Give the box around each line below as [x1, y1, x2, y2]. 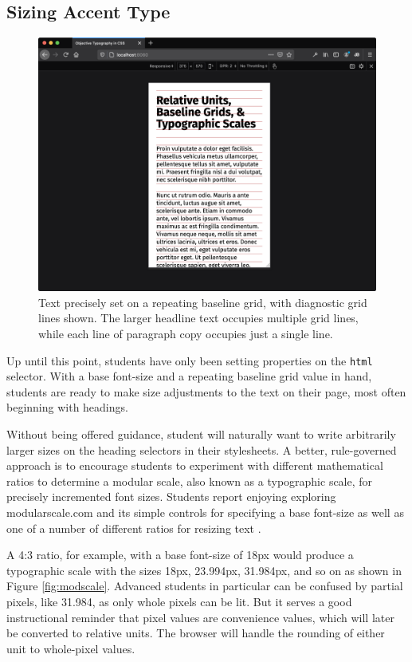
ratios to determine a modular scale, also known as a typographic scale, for [6, 472, 373, 489]
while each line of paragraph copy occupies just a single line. [38, 325, 333, 341]
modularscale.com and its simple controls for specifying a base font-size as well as [6, 503, 404, 520]
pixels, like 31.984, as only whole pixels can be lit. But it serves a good [6, 593, 352, 609]
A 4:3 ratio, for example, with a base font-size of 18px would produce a [6, 546, 354, 563]
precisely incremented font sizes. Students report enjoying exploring [6, 488, 336, 505]
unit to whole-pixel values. [6, 640, 135, 656]
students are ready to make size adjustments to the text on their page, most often [6, 383, 406, 400]
